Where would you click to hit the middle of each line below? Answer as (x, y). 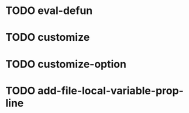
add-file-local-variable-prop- (110, 91)
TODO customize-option (66, 64)
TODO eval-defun (49, 11)
